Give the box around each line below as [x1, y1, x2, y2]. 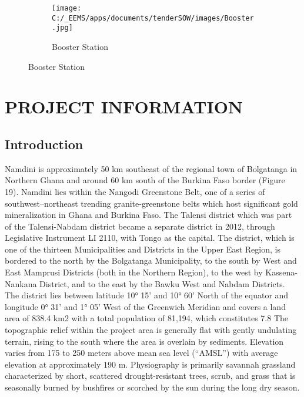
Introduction [5, 134, 83, 153]
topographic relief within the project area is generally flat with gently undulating [5, 324, 297, 336]
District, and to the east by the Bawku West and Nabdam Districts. [39, 277, 285, 290]
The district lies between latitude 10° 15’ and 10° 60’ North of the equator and [5, 289, 289, 301]
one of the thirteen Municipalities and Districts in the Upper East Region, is [5, 243, 280, 255]
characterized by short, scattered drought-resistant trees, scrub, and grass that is [5, 369, 296, 382]
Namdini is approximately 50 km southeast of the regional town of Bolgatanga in [5, 162, 298, 174]
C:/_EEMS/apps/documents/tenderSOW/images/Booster [52, 14, 254, 22]
